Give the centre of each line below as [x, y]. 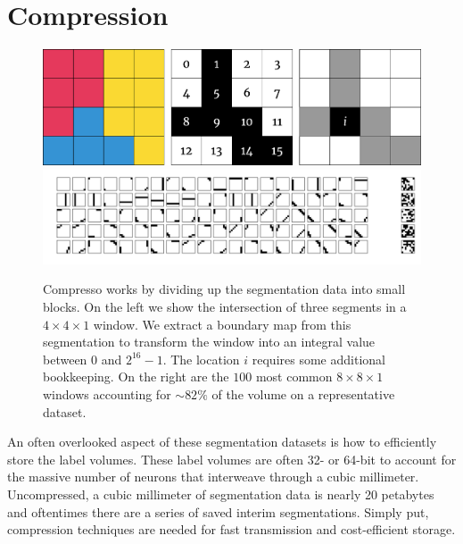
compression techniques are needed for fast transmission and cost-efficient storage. [231, 529]
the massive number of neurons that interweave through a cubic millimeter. [213, 477]
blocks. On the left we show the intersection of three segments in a [225, 307]
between [65, 359]
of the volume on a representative [303, 394]
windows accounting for [107, 394]
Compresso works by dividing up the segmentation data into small [224, 289]
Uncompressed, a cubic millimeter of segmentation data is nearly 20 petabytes [221, 494]
